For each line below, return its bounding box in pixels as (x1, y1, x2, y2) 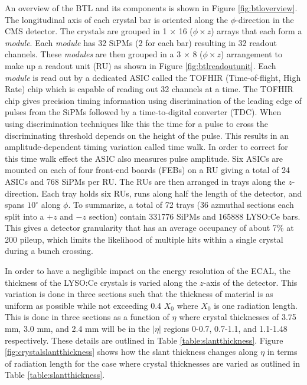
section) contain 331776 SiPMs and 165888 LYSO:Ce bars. (89, 210, 301, 222)
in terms (267, 345, 298, 358)
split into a (5, 210, 44, 222)
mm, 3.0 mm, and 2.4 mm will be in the (5, 322, 150, 335)
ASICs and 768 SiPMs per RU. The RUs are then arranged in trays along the (5, 175, 286, 187)
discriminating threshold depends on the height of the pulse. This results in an (5, 129, 289, 141)
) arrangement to (221, 48, 282, 60)
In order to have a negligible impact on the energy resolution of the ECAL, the (5, 265, 291, 277)
